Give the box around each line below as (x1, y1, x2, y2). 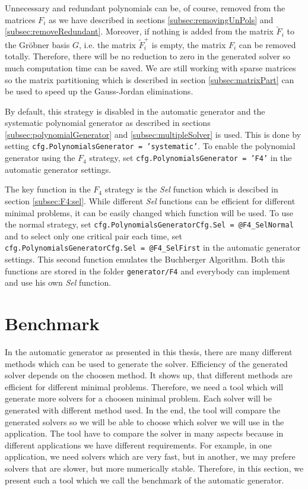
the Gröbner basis (5, 38, 70, 50)
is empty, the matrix (151, 38, 226, 50)
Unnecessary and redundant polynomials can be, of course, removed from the (5, 2, 285, 14)
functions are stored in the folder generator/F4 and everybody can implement (5, 264, 290, 277)
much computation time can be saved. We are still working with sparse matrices (5, 61, 296, 74)
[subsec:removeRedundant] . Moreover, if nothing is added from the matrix (5, 25, 274, 37)
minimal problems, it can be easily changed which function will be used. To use (5, 206, 294, 219)
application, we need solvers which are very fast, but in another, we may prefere (5, 450, 296, 463)
